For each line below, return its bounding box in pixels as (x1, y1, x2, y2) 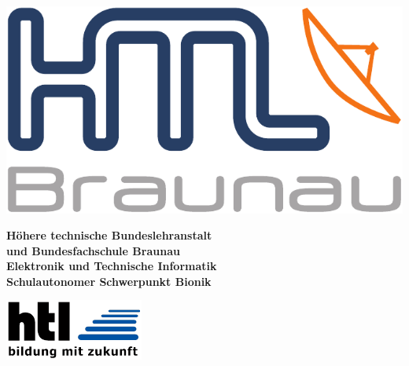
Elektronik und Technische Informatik (6, 258, 217, 274)
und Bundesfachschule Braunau (6, 242, 180, 258)
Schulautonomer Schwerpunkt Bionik (6, 273, 212, 289)
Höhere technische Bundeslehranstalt (6, 227, 212, 243)
